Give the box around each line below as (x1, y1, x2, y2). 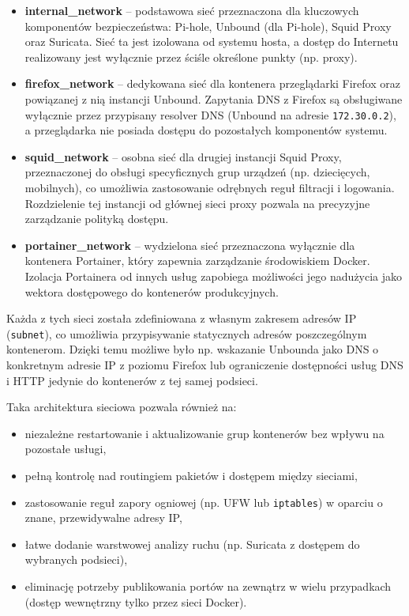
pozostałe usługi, (24, 440, 107, 457)
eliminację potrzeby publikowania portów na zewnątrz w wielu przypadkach (24, 578, 392, 594)
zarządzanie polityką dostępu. (24, 210, 169, 227)
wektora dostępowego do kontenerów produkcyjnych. (24, 283, 279, 300)
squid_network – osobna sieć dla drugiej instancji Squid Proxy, (24, 148, 342, 164)
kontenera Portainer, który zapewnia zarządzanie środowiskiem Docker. (24, 252, 370, 269)
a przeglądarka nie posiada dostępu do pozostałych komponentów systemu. (24, 122, 388, 138)
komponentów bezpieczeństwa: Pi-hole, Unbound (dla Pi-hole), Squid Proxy (24, 17, 392, 34)
